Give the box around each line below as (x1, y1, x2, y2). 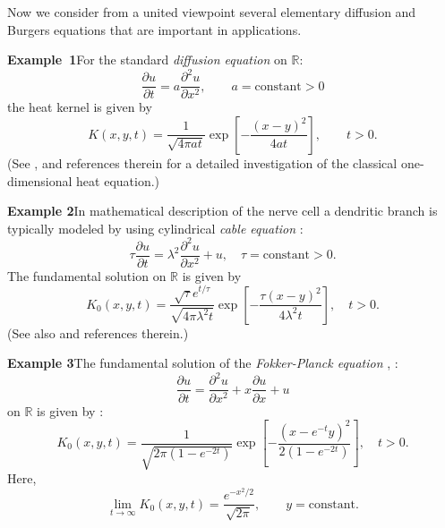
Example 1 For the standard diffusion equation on (7, 50, 287, 69)
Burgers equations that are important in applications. (7, 20, 302, 38)
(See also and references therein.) (7, 323, 189, 342)
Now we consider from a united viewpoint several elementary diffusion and (7, 3, 416, 21)
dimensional (7, 171, 73, 190)
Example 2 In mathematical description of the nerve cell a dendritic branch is (7, 201, 438, 220)
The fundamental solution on (7, 266, 167, 285)
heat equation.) (76, 171, 160, 190)
